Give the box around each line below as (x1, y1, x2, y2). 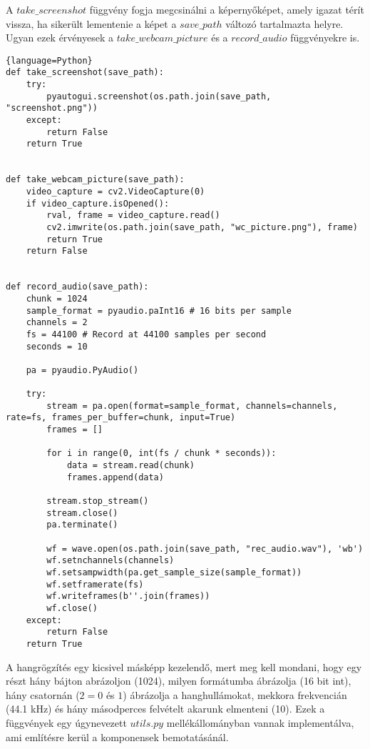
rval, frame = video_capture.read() (46, 210, 220, 221)
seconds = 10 (26, 341, 88, 352)
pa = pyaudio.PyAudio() (26, 364, 139, 375)
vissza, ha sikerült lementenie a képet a (6, 16, 177, 31)
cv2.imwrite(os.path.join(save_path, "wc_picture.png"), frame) (46, 222, 358, 232)
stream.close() (46, 507, 118, 518)
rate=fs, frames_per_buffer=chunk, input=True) (6, 412, 236, 423)
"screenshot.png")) (6, 103, 98, 114)
